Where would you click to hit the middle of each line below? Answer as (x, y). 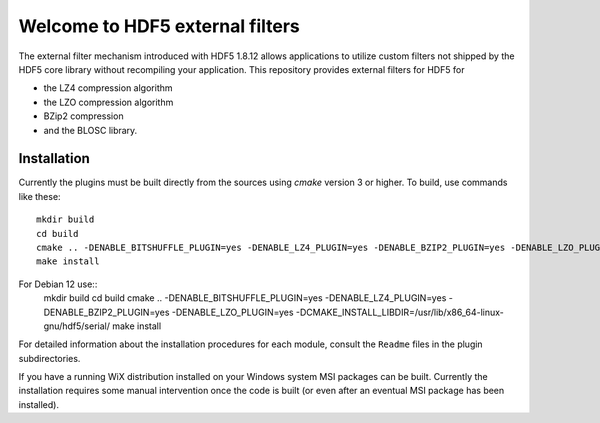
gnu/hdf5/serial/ (76, 326)
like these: (39, 196)
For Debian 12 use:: (58, 284)
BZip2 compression (83, 116)
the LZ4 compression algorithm (108, 88)
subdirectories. (49, 358)
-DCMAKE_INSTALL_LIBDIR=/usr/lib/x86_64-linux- (400, 312)
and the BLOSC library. (90, 130)
